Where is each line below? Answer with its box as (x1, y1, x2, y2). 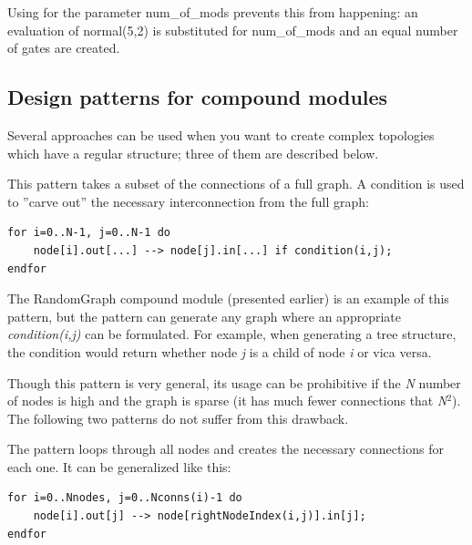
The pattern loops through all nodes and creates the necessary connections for (7, 439, 444, 458)
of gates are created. (7, 38, 120, 57)
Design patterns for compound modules (7, 83, 388, 111)
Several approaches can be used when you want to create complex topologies (7, 125, 435, 144)
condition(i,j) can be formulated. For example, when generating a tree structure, (7, 324, 457, 344)
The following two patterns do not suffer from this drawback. (7, 408, 349, 427)
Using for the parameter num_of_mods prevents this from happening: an (7, 3, 418, 21)
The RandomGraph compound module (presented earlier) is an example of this (7, 289, 449, 308)
